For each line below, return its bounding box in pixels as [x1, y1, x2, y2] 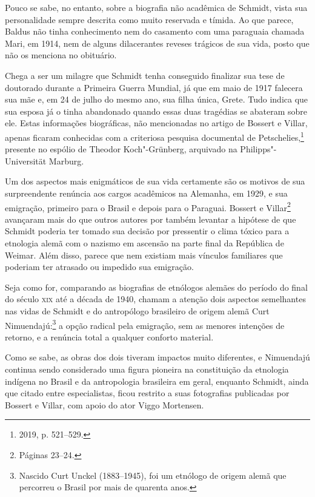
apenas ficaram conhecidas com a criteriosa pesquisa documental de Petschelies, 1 [5, 129, 304, 143]
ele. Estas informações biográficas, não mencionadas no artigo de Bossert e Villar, [5, 117, 308, 129]
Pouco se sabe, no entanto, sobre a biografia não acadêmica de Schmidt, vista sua [5, 1, 308, 13]
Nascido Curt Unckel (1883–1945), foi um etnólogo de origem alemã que [19, 468, 287, 481]
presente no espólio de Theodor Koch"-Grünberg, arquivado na [5, 143, 237, 155]
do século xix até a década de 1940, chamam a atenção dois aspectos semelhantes [5, 292, 306, 305]
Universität [5, 154, 47, 167]
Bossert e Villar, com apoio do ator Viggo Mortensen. [5, 398, 204, 411]
